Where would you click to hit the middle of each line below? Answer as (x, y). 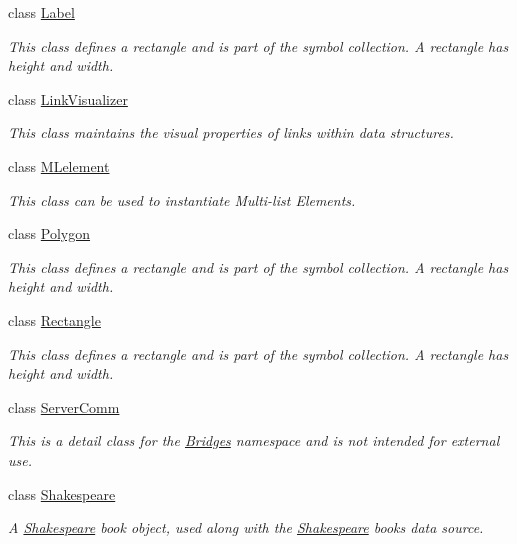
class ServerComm (64, 406)
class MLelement (59, 165)
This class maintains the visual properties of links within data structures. (231, 132)
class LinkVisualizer (68, 98)
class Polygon (49, 233)
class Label (41, 12)
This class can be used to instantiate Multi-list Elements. (182, 199)
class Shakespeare (62, 493)
